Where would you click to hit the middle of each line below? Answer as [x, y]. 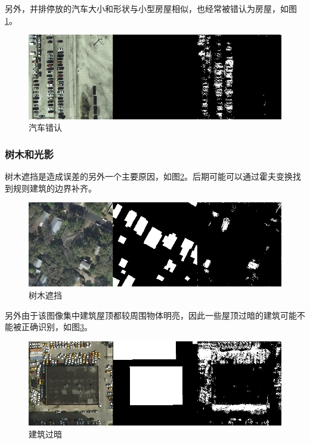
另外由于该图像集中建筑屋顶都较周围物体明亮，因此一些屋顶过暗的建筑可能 [151, 315]
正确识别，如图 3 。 [57, 327]
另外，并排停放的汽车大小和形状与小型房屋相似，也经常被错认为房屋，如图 [151, 8]
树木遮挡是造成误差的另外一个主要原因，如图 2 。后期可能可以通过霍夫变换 [149, 176]
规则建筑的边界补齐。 [55, 188]
